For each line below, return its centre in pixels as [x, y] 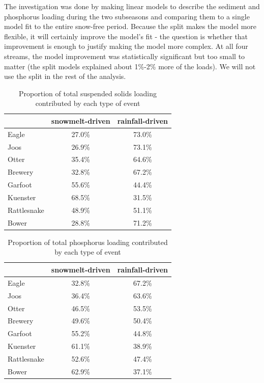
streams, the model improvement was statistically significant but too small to [125, 56]
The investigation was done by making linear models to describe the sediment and [132, 6]
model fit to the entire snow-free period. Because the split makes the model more [130, 26]
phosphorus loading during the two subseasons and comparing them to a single [127, 16]
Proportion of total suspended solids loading [88, 93]
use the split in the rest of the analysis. [65, 76]
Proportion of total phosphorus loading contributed [88, 242]
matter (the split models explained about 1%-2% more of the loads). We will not [130, 66]
